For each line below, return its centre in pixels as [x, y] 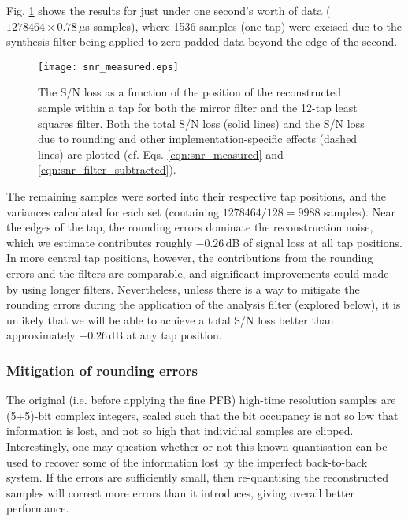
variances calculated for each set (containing [113, 211]
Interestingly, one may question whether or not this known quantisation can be [197, 446]
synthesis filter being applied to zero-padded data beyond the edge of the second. [202, 41]
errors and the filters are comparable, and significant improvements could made [198, 273]
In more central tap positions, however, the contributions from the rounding [190, 258]
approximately [41, 335]
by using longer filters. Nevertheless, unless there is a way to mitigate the [183, 289]
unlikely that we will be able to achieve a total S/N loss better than [170, 319]
